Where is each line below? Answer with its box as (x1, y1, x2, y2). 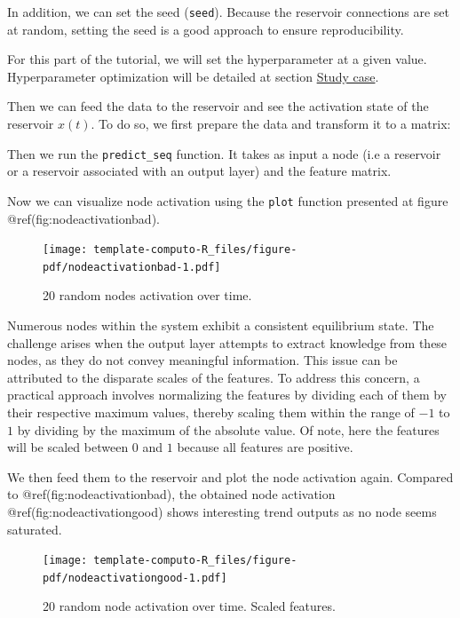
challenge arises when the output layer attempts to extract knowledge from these (7, 333, 448, 352)
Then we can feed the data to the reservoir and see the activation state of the (7, 97, 429, 115)
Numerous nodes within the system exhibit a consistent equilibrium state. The (7, 316, 434, 335)
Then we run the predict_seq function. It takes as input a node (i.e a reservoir (7, 144, 441, 162)
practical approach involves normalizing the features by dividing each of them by (7, 385, 447, 404)
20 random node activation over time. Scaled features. (43, 597, 336, 615)
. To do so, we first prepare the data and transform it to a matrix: (91, 115, 451, 133)
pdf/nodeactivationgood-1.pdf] (43, 571, 227, 584)
